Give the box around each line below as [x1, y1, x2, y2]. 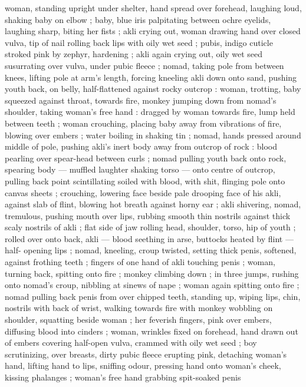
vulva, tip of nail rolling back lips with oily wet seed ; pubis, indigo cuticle [5, 36, 273, 48]
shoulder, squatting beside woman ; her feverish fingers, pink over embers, [5, 313, 272, 326]
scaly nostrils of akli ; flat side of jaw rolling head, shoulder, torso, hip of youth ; [5, 221, 296, 233]
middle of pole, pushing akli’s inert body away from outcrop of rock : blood [5, 140, 277, 153]
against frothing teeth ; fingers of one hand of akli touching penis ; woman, [5, 256, 275, 268]
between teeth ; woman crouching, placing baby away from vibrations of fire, [5, 117, 282, 129]
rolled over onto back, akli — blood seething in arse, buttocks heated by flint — [5, 232, 294, 244]
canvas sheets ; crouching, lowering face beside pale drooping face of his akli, [5, 186, 281, 199]
